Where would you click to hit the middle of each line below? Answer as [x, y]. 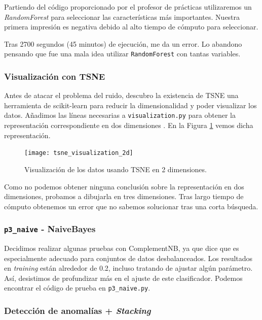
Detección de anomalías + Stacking [78, 311]
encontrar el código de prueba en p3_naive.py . [77, 288]
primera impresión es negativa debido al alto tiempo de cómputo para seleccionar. [131, 27]
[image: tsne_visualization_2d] [79, 153]
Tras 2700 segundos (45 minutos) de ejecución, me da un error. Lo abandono [123, 43]
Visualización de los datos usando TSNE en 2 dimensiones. [116, 169]
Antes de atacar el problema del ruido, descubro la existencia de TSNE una [121, 95]
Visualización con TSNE [55, 76]
